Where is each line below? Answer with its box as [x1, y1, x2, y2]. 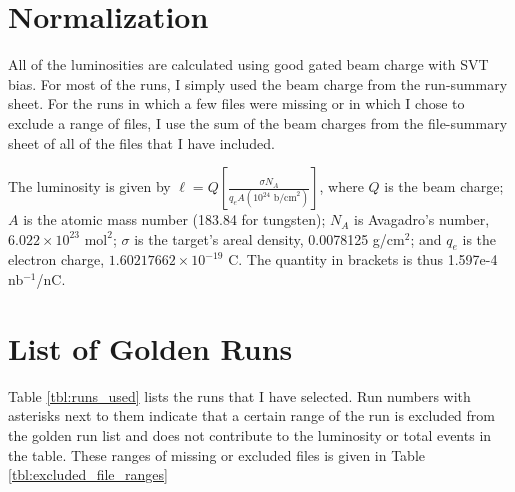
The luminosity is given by [8, 176, 171, 197]
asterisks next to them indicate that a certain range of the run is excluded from [8, 405, 495, 426]
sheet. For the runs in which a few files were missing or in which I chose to [8, 93, 465, 114]
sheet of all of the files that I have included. [8, 132, 275, 153]
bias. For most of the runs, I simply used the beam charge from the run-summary [8, 73, 508, 94]
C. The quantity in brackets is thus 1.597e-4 [228, 249, 498, 270]
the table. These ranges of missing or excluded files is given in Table [8, 444, 426, 465]
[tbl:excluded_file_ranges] [8, 464, 168, 485]
